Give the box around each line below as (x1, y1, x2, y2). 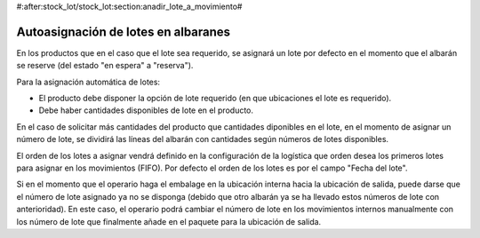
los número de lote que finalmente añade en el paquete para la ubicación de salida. (16, 216, 322, 226)
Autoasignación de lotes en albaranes (16, 24, 231, 39)
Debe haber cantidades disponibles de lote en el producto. (38, 105, 253, 115)
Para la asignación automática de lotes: (16, 76, 160, 87)
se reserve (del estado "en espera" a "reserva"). (16, 60, 194, 71)
